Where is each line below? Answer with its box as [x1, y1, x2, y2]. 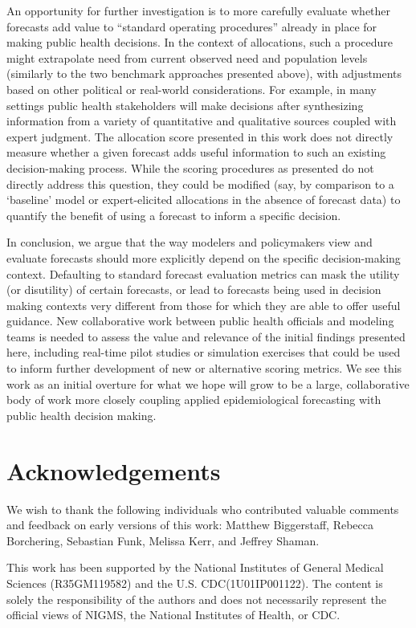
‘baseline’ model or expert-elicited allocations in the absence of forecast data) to [6, 191, 401, 208]
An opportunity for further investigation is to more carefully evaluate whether [6, 2, 391, 18]
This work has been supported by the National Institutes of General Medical [6, 559, 384, 576]
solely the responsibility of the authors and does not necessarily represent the [6, 590, 386, 607]
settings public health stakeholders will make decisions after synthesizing [6, 96, 364, 113]
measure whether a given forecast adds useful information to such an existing [6, 144, 386, 161]
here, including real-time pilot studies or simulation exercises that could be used [6, 344, 401, 361]
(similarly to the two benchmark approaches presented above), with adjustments [6, 65, 402, 82]
